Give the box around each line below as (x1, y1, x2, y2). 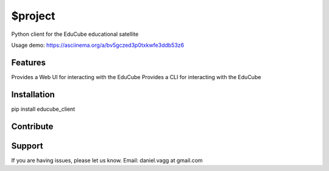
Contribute (11, 121, 54, 131)
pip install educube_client (11, 105, 76, 113)
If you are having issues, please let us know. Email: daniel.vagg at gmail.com (11, 156, 203, 164)
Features (11, 57, 46, 68)
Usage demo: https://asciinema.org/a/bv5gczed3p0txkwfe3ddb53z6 (11, 41, 185, 49)
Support (11, 141, 43, 151)
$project (11, 9, 55, 23)
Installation (11, 89, 55, 100)
